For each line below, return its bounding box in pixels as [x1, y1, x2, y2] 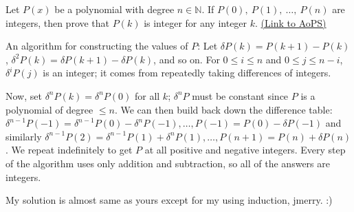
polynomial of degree [5, 102, 93, 116]
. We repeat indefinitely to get [5, 142, 133, 157]
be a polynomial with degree [54, 2, 175, 16]
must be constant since [192, 88, 289, 103]
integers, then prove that [5, 15, 110, 30]
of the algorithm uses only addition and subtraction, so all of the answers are [5, 156, 330, 170]
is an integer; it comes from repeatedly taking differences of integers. [43, 65, 331, 80]
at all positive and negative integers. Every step [144, 142, 346, 157]
